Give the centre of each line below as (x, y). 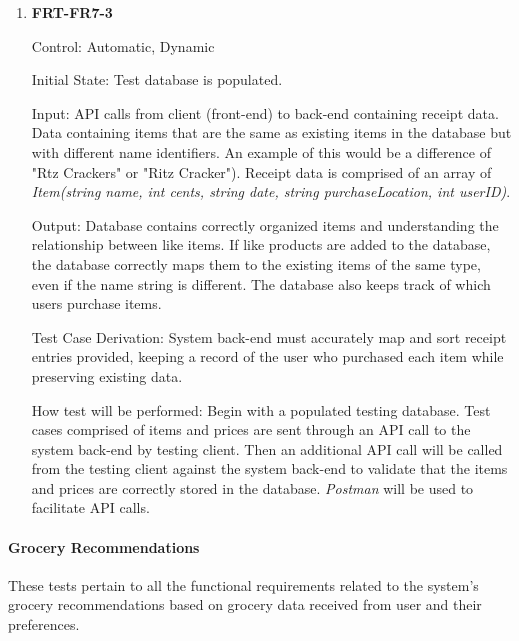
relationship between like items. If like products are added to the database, (261, 244)
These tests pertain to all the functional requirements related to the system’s (243, 584)
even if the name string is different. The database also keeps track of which (261, 283)
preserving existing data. (107, 375)
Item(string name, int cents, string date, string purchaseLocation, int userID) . (271, 191)
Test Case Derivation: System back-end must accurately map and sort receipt (269, 336)
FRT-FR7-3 (72, 12)
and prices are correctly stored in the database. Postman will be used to (252, 487)
